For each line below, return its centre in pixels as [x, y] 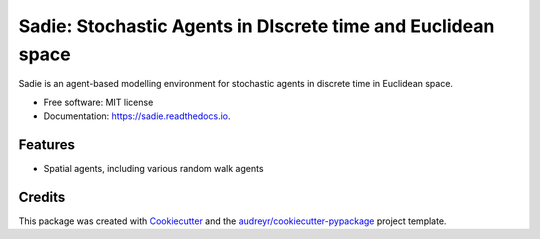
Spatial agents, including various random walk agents [153, 169]
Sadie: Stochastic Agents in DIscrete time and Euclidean [256, 26]
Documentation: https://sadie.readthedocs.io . [137, 116]
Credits [42, 196]
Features [46, 144]
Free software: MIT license [98, 102]
